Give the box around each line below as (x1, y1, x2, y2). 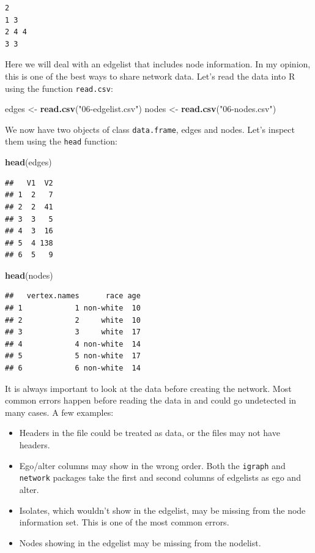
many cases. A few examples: (5, 405, 114, 418)
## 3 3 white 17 (5, 328, 141, 337)
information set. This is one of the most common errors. (19, 516, 229, 529)
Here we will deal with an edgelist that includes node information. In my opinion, (5, 58, 311, 70)
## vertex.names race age (5, 292, 141, 301)
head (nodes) (5, 268, 53, 281)
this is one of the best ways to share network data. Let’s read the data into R (5, 69, 295, 82)
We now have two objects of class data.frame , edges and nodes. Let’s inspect (5, 122, 295, 135)
